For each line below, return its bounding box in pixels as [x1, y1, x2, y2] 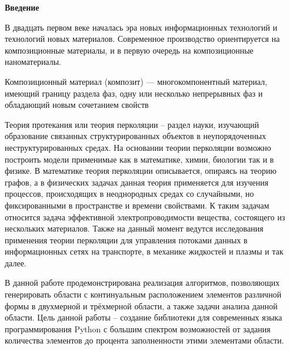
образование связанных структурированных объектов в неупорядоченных [5, 130, 266, 142]
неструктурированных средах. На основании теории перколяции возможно [5, 141, 271, 153]
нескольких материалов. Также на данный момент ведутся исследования [5, 222, 264, 235]
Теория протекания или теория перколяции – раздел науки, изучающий [5, 118, 259, 130]
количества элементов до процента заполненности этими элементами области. [5, 334, 284, 346]
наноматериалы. [5, 55, 61, 68]
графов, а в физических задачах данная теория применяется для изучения [5, 176, 269, 188]
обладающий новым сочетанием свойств [5, 98, 149, 111]
